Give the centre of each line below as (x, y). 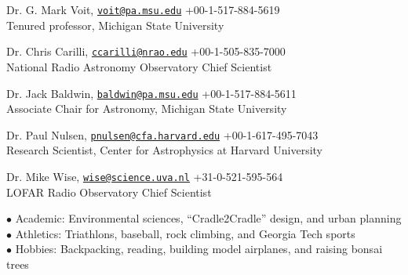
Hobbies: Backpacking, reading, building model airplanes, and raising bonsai (199, 249)
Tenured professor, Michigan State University (115, 25)
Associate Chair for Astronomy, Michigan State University (147, 109)
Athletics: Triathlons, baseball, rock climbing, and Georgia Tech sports (185, 233)
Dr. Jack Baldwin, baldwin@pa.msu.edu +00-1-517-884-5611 (151, 93)
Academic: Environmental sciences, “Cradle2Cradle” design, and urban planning (208, 218)
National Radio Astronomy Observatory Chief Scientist (139, 66)
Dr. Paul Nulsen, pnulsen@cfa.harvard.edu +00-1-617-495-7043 (162, 134)
